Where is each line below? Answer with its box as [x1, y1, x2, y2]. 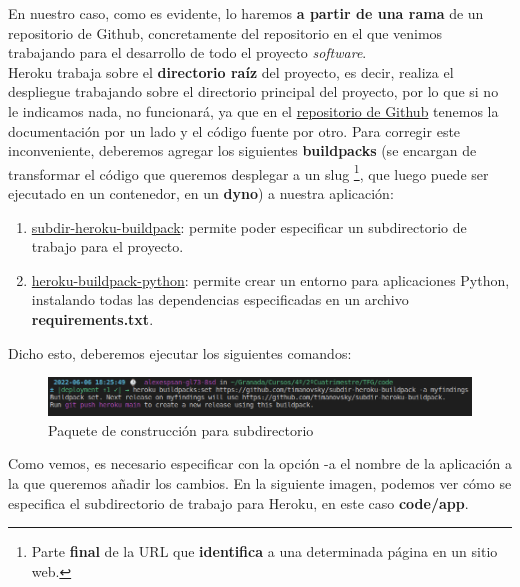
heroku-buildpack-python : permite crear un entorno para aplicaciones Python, [31, 269, 510, 290]
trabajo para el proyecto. [31, 236, 184, 257]
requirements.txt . [31, 308, 154, 329]
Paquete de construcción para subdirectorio [48, 419, 314, 440]
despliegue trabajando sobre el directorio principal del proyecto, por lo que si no [8, 81, 499, 102]
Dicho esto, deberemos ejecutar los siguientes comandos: [8, 342, 352, 363]
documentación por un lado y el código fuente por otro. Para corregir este [8, 120, 461, 141]
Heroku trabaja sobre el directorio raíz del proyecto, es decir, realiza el [8, 61, 454, 82]
